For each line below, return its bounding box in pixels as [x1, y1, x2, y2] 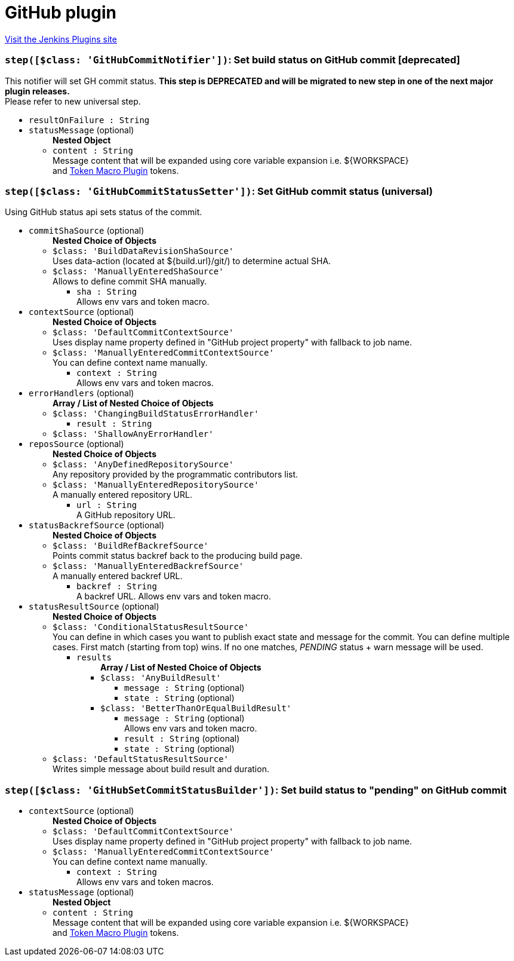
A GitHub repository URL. [76, 510, 176, 521]
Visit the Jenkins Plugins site [5, 33, 117, 44]
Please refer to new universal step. [5, 96, 141, 106]
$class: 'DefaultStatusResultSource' [53, 754, 229, 764]
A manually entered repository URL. [53, 489, 192, 500]
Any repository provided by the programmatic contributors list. [53, 469, 298, 480]
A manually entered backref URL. [53, 571, 183, 582]
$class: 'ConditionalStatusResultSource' [53, 622, 249, 632]
